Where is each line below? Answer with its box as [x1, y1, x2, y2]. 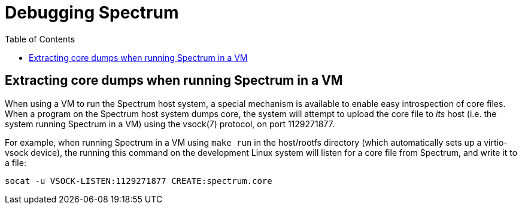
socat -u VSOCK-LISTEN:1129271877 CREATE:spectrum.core [5, 176, 272, 186]
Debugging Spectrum [5, 2, 179, 23]
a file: [5, 157, 26, 168]
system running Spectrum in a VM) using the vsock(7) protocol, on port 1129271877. [5, 118, 335, 129]
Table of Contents [5, 33, 75, 44]
